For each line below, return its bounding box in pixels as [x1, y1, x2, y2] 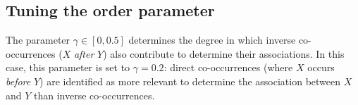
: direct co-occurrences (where [163, 60, 293, 75]
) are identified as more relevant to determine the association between [39, 73, 341, 88]
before [6, 73, 31, 88]
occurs [307, 60, 335, 75]
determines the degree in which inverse [128, 32, 296, 47]
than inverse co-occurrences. [34, 87, 155, 102]
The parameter [6, 32, 70, 47]
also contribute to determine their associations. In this [110, 46, 345, 61]
